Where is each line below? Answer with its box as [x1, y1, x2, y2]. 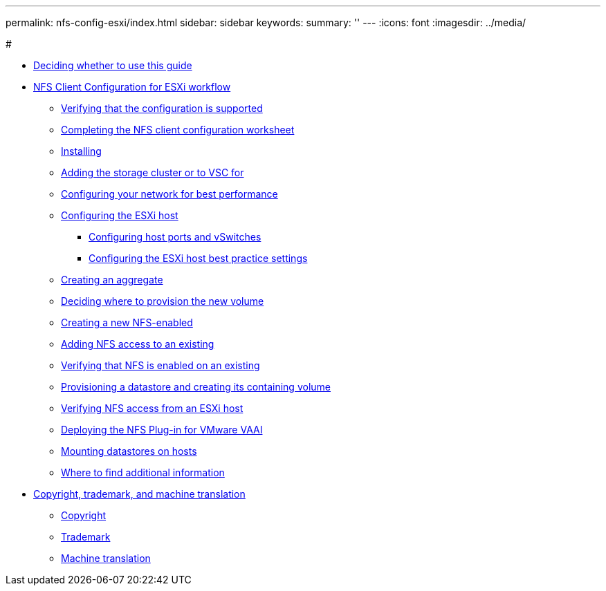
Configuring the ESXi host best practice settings [89, 252, 308, 264]
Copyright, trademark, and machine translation [33, 488, 246, 500]
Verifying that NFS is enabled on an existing [61, 359, 260, 371]
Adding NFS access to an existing [61, 338, 214, 350]
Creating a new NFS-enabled [61, 317, 193, 328]
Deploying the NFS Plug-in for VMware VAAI [61, 424, 263, 435]
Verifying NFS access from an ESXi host [61, 402, 244, 414]
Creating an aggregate [61, 274, 163, 285]
